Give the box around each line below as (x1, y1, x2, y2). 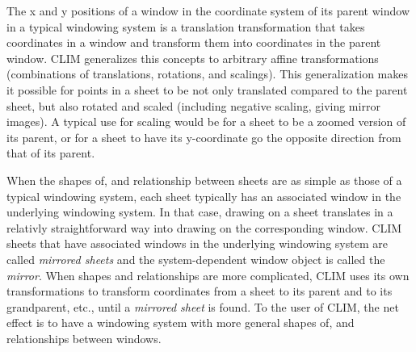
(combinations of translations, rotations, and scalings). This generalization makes (6, 65, 408, 82)
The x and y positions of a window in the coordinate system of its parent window (6, 2, 410, 19)
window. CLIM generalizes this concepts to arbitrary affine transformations (6, 49, 379, 66)
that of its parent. (6, 145, 95, 161)
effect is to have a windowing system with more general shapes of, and (6, 314, 355, 331)
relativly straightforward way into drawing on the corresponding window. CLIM (6, 219, 402, 236)
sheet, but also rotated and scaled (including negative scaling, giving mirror (6, 97, 380, 114)
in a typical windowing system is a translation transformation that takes (6, 18, 365, 35)
